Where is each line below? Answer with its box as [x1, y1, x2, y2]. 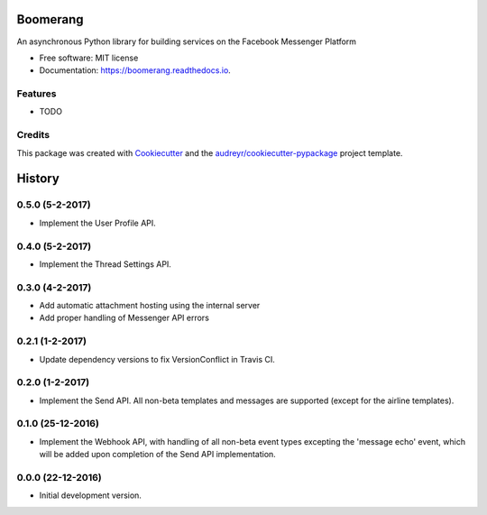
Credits [16, 129, 50, 142]
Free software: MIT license [39, 52, 139, 63]
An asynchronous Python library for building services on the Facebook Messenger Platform [16, 36, 356, 47]
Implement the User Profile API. [39, 217, 157, 228]
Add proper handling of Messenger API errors [39, 312, 209, 324]
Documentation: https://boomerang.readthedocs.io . [39, 65, 232, 76]
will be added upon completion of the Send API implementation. [39, 449, 277, 460]
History [16, 171, 60, 187]
